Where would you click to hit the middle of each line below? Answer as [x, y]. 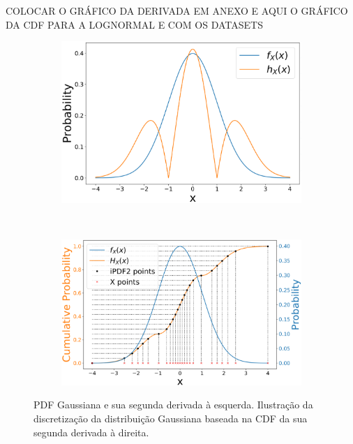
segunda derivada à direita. [91, 432]
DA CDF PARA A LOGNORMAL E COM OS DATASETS [134, 24]
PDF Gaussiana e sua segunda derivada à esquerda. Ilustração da [173, 405]
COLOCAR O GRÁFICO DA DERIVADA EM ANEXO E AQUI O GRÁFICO [177, 10]
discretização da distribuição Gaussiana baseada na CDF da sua [171, 419]
